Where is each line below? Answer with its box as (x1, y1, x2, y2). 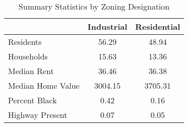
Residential (135, 21, 180, 32)
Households (8, 50, 48, 62)
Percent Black (8, 94, 57, 106)
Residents (8, 36, 42, 47)
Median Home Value (8, 80, 80, 91)
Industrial (87, 21, 128, 32)
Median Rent (8, 65, 54, 77)
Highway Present (8, 109, 67, 120)
